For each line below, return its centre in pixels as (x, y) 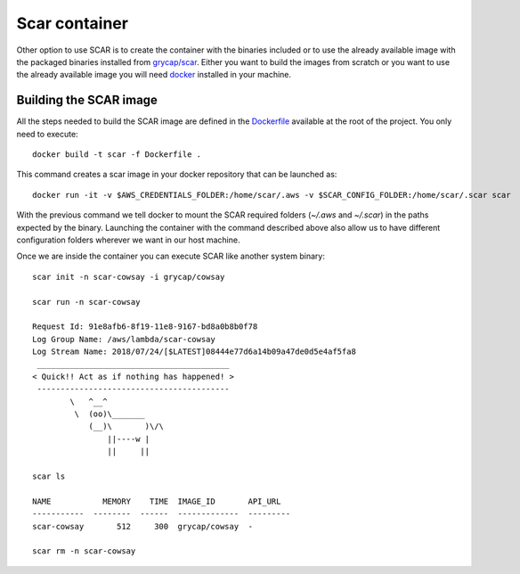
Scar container (73, 23)
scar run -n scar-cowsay (86, 302)
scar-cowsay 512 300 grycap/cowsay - (143, 526)
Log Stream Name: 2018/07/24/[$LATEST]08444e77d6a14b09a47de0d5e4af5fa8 (194, 352)
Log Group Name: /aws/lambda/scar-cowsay (124, 339)
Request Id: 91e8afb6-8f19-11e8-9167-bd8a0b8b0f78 (145, 327)
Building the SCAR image (87, 100)
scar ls (49, 476)
